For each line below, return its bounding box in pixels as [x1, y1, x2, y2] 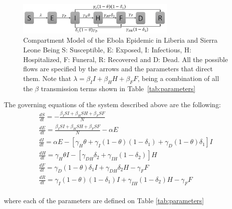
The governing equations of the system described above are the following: [4, 99, 221, 110]
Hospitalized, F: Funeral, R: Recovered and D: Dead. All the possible [23, 54, 228, 64]
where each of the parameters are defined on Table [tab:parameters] [4, 195, 204, 206]
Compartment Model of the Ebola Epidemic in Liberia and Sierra [23, 35, 218, 45]
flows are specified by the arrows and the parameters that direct [23, 64, 213, 74]
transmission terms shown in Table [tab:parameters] [41, 83, 196, 93]
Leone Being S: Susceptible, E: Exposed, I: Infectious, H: [23, 45, 191, 55]
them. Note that [23, 73, 72, 83]
